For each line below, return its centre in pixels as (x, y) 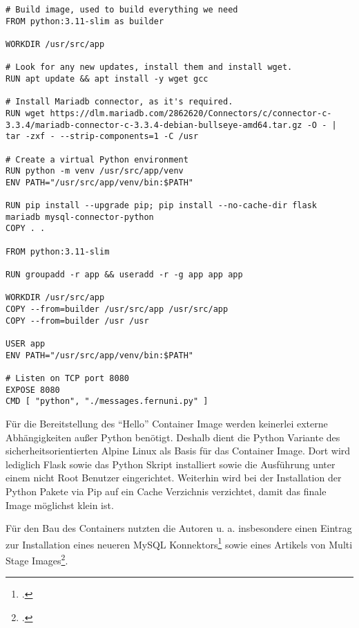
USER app (26, 344)
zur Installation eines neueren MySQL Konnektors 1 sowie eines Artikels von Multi (179, 543)
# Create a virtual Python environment (97, 159)
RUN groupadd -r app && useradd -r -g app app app (124, 275)
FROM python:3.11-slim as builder (85, 21)
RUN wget (26, 113)
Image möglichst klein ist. (60, 505)
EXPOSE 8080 (33, 390)
